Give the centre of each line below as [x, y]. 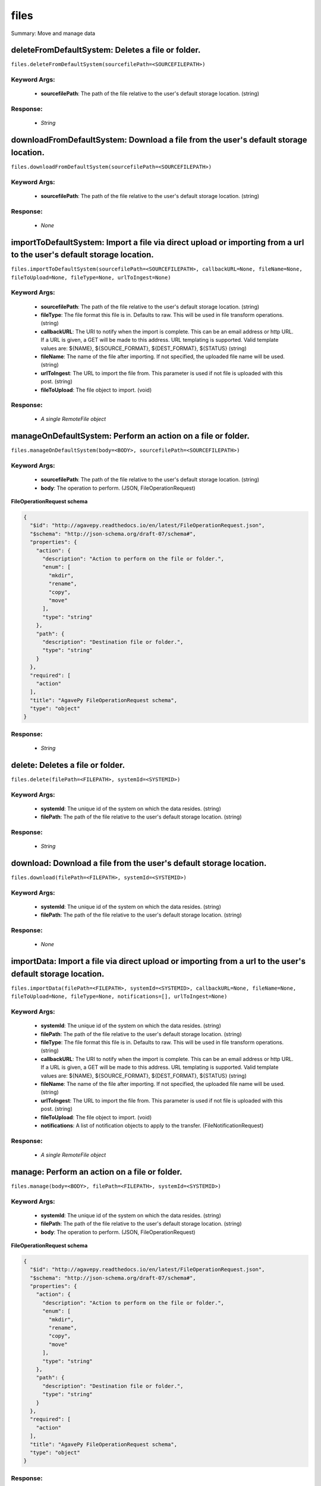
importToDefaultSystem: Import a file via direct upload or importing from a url [158, 242]
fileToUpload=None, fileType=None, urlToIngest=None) [91, 277]
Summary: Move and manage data [53, 33]
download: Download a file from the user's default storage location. [139, 863]
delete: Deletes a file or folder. [68, 765]
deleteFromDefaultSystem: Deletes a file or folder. [106, 50]
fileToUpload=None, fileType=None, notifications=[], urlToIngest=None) [119, 997]
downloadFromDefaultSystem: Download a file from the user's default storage [159, 140]
